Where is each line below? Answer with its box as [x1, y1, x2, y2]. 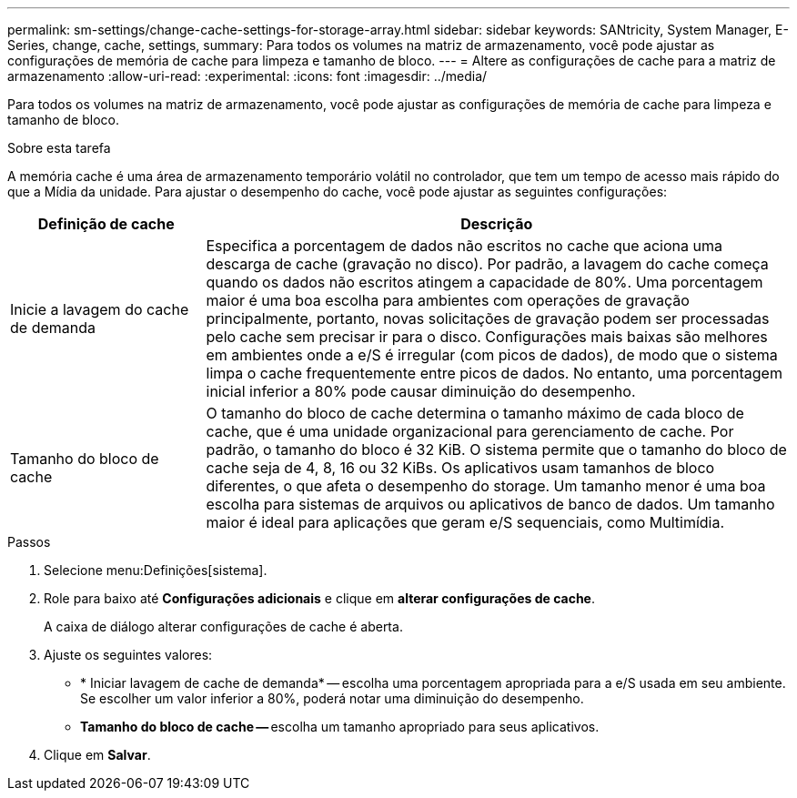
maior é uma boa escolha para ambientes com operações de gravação [206, 291, 690, 309]
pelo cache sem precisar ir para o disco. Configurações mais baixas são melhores [206, 328, 768, 346]
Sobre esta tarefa [7, 140, 111, 156]
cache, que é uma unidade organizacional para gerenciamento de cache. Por [206, 422, 734, 440]
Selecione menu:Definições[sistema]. [44, 562, 267, 578]
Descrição [460, 215, 533, 233]
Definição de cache [37, 215, 175, 233]
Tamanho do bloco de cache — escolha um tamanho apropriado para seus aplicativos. [80, 719, 600, 734]
